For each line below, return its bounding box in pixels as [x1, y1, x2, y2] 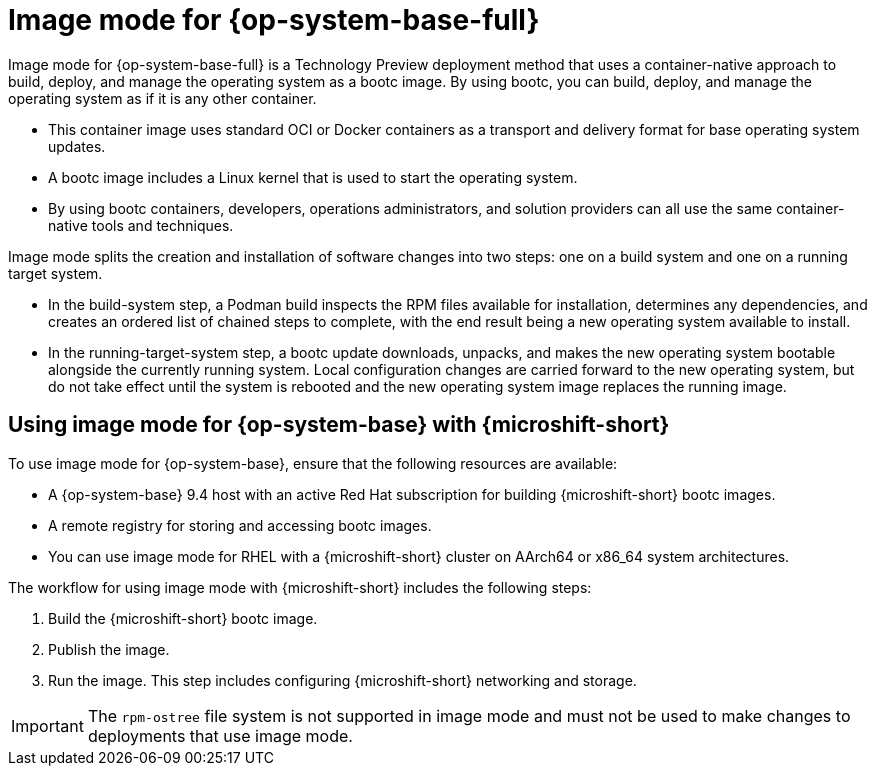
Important [11, 715, 84, 736]
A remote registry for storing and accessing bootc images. [48, 516, 432, 534]
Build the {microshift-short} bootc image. [48, 609, 318, 627]
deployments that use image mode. [87, 725, 353, 746]
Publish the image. [48, 640, 170, 658]
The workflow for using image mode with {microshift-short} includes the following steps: [8, 578, 592, 596]
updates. [48, 137, 106, 155]
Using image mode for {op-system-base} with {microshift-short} [8, 412, 670, 438]
